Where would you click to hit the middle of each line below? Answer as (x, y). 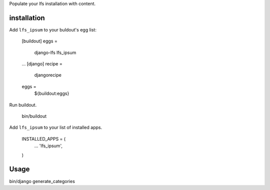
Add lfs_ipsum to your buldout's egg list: (53, 29)
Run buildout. (23, 105)
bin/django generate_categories (42, 181)
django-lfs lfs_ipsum (55, 52)
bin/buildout (34, 116)
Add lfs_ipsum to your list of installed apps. (56, 128)
